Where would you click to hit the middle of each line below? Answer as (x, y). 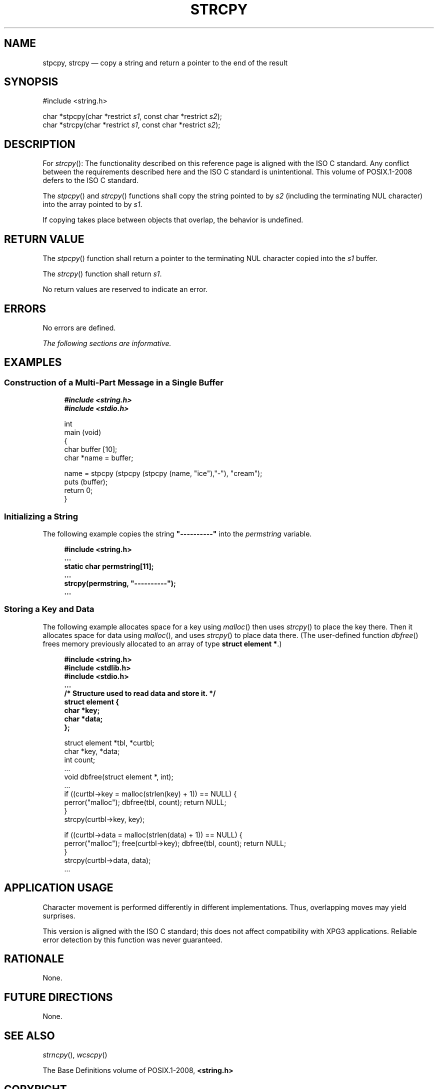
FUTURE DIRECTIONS (58, 997)
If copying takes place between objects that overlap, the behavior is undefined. (173, 220)
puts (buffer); (86, 482)
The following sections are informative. (107, 343)
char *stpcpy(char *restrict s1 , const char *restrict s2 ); (132, 116)
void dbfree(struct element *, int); (119, 776)
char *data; (83, 718)
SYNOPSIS (31, 82)
